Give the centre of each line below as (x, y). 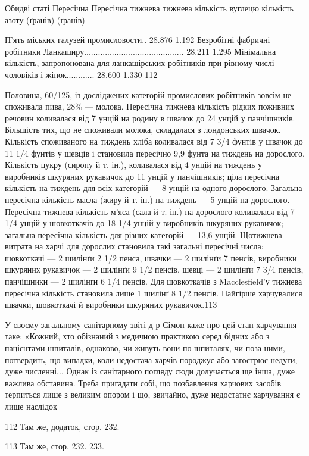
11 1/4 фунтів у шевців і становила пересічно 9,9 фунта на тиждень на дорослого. (155, 153)
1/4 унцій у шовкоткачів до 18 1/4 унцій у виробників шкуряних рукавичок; (144, 223)
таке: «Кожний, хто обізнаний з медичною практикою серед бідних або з (137, 336)
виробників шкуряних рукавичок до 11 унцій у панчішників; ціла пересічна (142, 176)
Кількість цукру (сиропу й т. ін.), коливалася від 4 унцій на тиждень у (134, 165)
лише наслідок (31, 406)
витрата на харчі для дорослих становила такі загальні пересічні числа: (134, 246)
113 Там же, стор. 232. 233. (55, 446)
